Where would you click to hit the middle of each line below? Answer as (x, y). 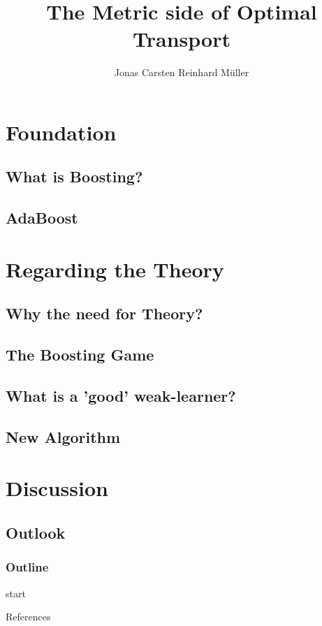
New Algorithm (63, 436)
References (28, 617)
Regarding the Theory (115, 269)
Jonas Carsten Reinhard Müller (182, 72)
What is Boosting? (74, 176)
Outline (27, 567)
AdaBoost (42, 218)
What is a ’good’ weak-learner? (121, 395)
